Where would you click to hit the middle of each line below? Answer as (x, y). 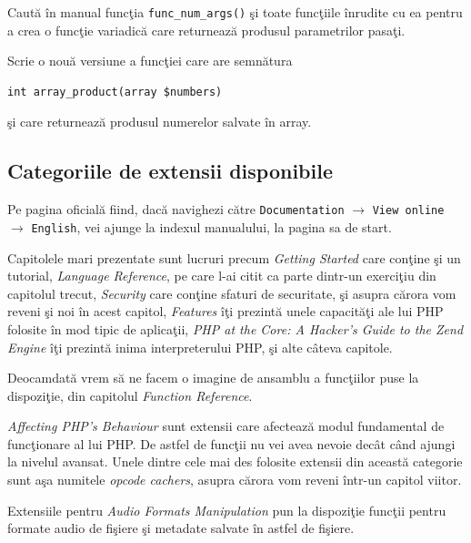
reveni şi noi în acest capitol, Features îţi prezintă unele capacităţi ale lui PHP (225, 311)
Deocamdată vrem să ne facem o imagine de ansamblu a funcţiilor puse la (213, 378)
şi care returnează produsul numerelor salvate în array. (160, 122)
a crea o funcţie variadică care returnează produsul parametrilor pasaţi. (206, 30)
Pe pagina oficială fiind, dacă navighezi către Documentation (176, 209)
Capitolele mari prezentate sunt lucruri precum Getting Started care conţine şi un (234, 257)
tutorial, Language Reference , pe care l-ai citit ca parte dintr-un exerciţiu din (222, 276)
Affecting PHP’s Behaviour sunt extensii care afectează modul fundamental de (226, 426)
